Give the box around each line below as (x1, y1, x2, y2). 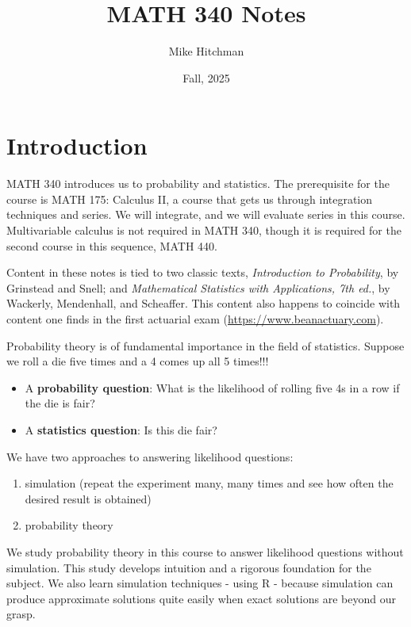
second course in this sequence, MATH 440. (6, 237, 217, 254)
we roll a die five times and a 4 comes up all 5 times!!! (6, 353, 269, 369)
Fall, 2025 (182, 69, 230, 86)
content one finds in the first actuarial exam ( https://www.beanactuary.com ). (6, 311, 384, 327)
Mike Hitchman (168, 43, 244, 59)
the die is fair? (25, 395, 95, 411)
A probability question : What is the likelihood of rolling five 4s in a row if (25, 379, 400, 396)
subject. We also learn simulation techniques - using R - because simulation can (6, 575, 394, 591)
